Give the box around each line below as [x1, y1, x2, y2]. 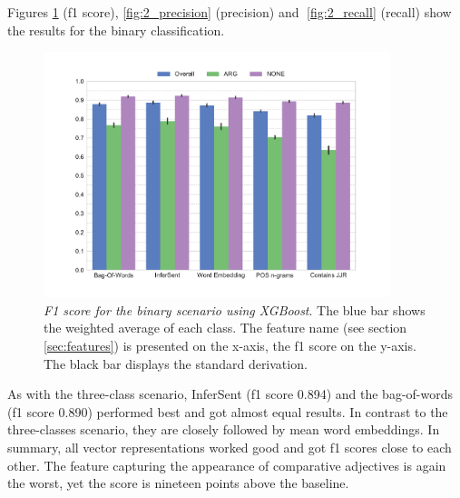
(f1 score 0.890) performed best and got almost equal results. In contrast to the [7, 402, 448, 421]
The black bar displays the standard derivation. [44, 354, 308, 373]
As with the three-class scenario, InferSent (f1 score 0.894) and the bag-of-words [7, 384, 454, 403]
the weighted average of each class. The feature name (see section [44, 318, 407, 337]
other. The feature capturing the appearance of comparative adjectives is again [7, 455, 446, 474]
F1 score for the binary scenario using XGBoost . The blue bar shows [44, 300, 426, 319]
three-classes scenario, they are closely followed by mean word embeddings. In [7, 420, 440, 439]
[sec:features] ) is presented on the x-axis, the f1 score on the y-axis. [44, 336, 416, 355]
